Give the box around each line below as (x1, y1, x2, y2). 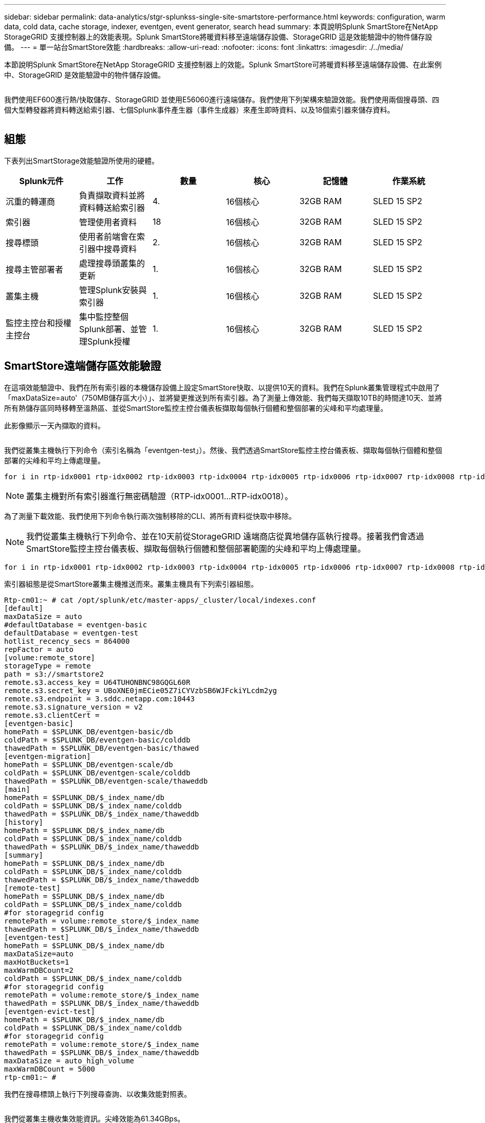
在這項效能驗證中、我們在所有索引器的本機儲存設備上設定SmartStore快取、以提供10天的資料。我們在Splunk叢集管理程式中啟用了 (4, 383, 440, 392)
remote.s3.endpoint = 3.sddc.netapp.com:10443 (4, 694, 195, 703)
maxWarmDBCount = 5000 (4, 1064, 96, 1073)
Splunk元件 (19, 175, 64, 186)
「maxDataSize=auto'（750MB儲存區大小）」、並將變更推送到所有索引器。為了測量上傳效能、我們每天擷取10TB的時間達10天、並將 (4, 393, 442, 402)
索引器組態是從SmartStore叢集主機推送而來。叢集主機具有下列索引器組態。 (4, 579, 258, 588)
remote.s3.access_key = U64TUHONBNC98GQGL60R (4, 678, 191, 686)
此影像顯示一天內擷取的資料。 (4, 421, 105, 430)
